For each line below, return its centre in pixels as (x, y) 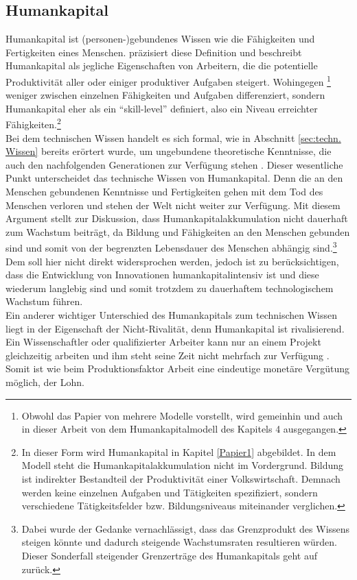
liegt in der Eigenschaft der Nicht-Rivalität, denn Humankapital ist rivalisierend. (175, 328)
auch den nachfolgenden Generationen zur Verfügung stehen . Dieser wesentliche (174, 164)
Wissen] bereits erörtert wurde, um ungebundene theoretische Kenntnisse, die (169, 151)
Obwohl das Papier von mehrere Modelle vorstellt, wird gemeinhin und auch (182, 415)
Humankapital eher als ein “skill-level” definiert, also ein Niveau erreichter (162, 108)
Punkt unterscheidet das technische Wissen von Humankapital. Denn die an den (174, 178)
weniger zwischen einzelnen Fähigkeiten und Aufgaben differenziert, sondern (165, 95)
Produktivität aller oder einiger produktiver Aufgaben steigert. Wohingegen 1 (168, 80)
